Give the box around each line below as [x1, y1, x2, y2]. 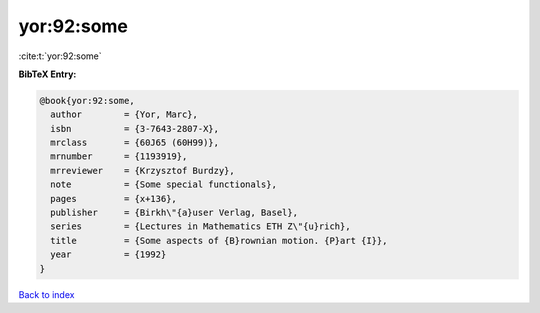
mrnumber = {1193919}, [50, 151, 188, 162]
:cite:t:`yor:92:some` [18, 50, 102, 62]
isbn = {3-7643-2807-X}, [50, 123, 220, 134]
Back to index [18, 288, 75, 300]
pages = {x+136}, [50, 193, 177, 204]
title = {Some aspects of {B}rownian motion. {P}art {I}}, [50, 235, 388, 246]
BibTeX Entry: [18, 68, 77, 80]
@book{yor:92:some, [39, 95, 135, 106]
